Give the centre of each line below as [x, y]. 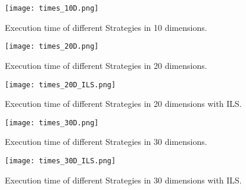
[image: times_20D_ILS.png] [60, 85]
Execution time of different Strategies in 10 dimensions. [106, 27]
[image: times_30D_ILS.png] [60, 161]
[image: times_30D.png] [52, 123]
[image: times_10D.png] [52, 8]
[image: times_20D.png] [52, 47]
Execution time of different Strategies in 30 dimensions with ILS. [123, 180]
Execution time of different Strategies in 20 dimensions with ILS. [123, 104]
